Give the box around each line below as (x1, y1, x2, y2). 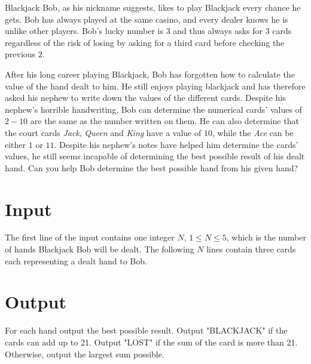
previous (5, 48, 36, 60)
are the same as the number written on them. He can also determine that (30, 115, 299, 127)
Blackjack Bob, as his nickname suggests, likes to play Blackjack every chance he (5, 1, 301, 13)
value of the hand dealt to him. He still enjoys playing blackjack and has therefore (5, 79, 306, 92)
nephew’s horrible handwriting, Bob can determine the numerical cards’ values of (5, 103, 302, 115)
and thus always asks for (173, 24, 263, 37)
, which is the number (226, 231, 306, 243)
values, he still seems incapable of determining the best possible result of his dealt (5, 150, 305, 162)
